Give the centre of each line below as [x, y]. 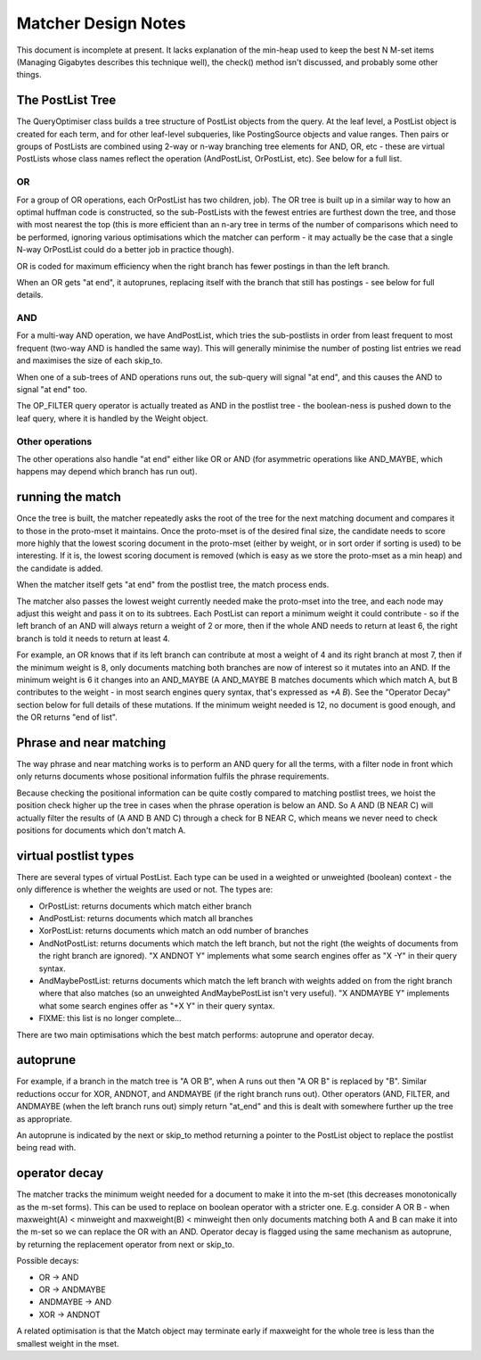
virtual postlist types [75, 856]
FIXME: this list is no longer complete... [110, 1018]
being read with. [46, 1148]
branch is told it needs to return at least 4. [94, 639]
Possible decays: [48, 1261]
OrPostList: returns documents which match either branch [145, 906]
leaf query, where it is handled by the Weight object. [112, 418]
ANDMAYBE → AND [75, 1302]
